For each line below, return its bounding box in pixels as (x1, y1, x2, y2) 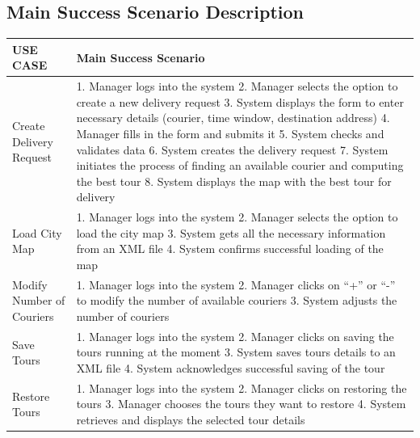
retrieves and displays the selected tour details (76, 411, 305, 428)
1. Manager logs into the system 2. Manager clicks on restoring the (76, 379, 407, 396)
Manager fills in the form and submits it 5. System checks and (76, 124, 384, 141)
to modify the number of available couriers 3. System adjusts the (76, 292, 397, 309)
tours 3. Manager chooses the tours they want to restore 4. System (76, 395, 406, 412)
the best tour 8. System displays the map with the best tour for (76, 172, 392, 189)
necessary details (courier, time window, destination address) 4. (76, 109, 390, 126)
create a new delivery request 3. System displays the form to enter (76, 93, 404, 110)
